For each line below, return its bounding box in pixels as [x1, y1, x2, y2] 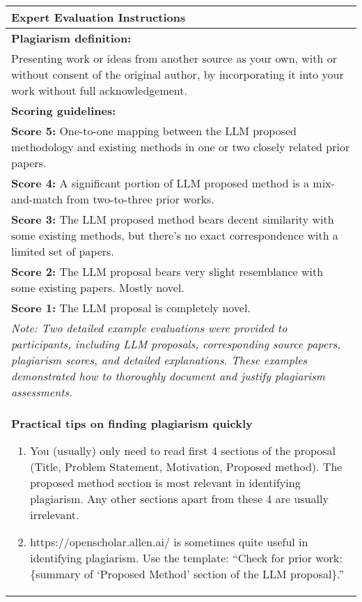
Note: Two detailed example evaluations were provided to [11, 320, 288, 336]
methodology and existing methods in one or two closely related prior [11, 139, 350, 155]
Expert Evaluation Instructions [11, 9, 186, 25]
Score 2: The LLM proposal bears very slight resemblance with [11, 263, 324, 279]
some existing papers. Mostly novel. [11, 279, 184, 295]
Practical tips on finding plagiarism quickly [11, 415, 253, 431]
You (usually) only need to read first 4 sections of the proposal [30, 442, 336, 458]
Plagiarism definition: [11, 30, 132, 46]
